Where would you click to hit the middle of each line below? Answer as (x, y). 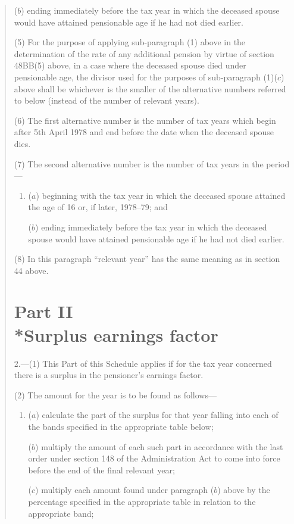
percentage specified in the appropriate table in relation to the (142, 501)
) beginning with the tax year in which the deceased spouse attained (161, 195)
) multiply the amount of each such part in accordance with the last (159, 446)
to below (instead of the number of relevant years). (107, 100)
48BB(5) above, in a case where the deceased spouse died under (130, 65)
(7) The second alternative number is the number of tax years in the (139, 163)
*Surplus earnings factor (116, 334)
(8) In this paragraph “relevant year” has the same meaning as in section (147, 259)
